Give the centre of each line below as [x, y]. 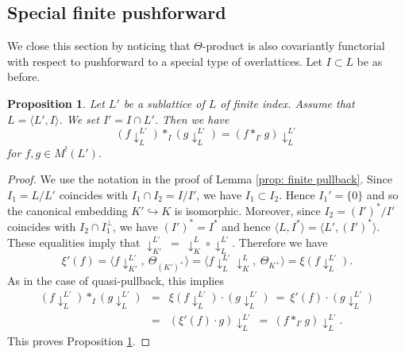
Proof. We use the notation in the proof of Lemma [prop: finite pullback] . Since [200, 179]
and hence [246, 226]
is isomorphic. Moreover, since [247, 210]
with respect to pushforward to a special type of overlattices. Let [165, 61]
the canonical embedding [67, 210]
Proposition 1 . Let [56, 103]
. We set [79, 119]
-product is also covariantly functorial [293, 46]
